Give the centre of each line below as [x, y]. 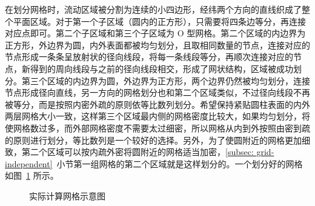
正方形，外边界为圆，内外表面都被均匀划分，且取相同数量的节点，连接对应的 [157, 45]
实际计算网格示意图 [67, 195]
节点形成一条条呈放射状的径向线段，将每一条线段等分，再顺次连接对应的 [149, 57]
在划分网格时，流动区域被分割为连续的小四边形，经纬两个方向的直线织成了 [153, 9]
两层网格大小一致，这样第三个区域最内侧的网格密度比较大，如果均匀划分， [153, 116]
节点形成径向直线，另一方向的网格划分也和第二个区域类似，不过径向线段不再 [157, 92]
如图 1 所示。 [32, 175]
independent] [29, 163]
